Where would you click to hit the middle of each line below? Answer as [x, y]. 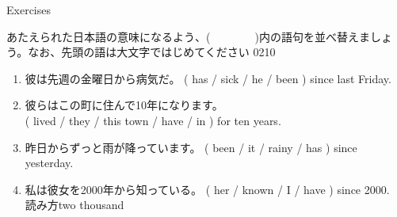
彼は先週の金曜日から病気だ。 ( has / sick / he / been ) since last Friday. [208, 78]
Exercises [29, 10]
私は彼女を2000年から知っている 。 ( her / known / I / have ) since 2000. [207, 189]
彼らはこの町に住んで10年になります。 [124, 105]
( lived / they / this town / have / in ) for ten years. [153, 120]
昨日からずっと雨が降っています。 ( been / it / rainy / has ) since [191, 147]
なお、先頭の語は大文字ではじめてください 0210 [152, 52]
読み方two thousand [74, 205]
